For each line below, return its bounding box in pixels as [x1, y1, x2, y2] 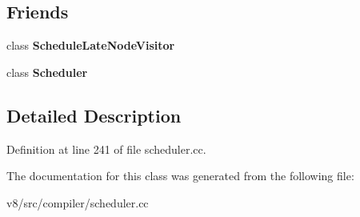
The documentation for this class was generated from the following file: [6, 167, 354, 184]
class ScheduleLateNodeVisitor [6, 37, 175, 54]
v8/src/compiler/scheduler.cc [6, 194, 149, 211]
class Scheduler [6, 63, 88, 80]
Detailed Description [6, 102, 182, 127]
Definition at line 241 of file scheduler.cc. [6, 140, 206, 157]
